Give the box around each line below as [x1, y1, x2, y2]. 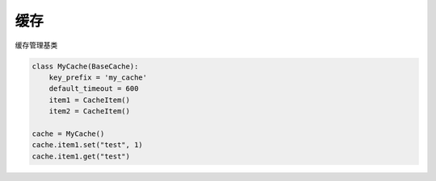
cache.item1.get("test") [31, 151, 131, 161]
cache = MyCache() [31, 129, 105, 138]
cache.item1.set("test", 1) [31, 141, 143, 150]
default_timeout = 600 [48, 84, 139, 93]
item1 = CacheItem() [48, 95, 131, 105]
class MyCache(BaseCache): [31, 61, 139, 71]
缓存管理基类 [15, 40, 58, 50]
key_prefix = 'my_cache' [48, 72, 148, 82]
